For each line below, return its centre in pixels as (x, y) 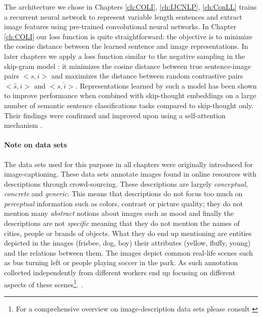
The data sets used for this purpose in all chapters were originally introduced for (128, 164)
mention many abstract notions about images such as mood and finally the (119, 213)
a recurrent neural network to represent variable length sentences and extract (123, 16)
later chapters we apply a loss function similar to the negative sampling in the (125, 56)
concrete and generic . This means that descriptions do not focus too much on (123, 193)
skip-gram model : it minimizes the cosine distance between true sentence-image (127, 66)
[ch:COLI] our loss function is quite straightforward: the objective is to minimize (128, 36)
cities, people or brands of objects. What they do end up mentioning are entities (128, 233)
